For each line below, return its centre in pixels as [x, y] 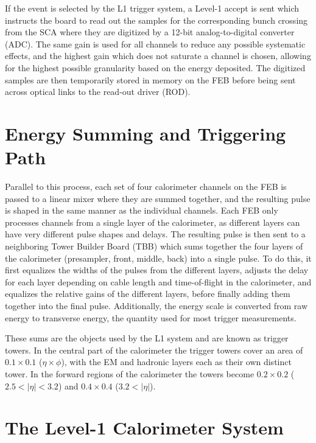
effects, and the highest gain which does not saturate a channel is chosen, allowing [158, 56]
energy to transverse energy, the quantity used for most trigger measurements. [151, 317]
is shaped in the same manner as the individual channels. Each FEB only [142, 210]
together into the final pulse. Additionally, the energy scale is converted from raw [156, 305]
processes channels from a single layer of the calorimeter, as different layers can [153, 222]
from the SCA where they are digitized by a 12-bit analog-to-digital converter [150, 32]
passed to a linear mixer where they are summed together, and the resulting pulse [158, 198]
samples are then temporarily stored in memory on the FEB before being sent [150, 79]
